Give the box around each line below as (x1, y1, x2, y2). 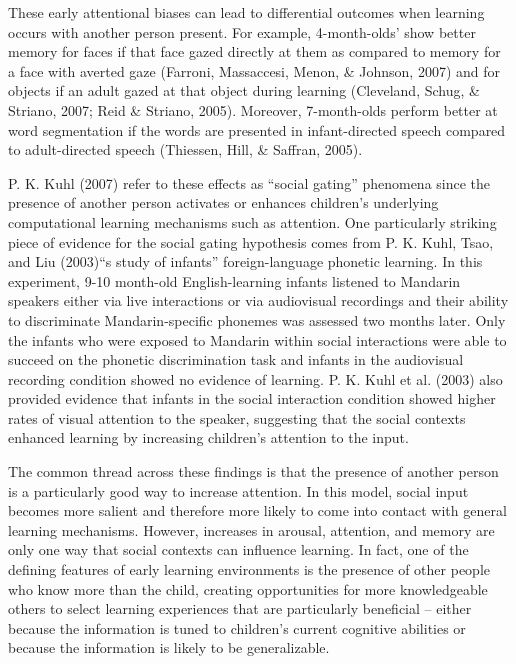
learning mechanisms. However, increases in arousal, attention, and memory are (8, 519, 495, 540)
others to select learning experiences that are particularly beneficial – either (8, 598, 472, 619)
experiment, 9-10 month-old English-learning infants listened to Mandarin (8, 270, 461, 291)
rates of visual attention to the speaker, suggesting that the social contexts (8, 407, 466, 428)
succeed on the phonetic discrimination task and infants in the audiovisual (8, 349, 464, 370)
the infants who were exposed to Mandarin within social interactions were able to (8, 329, 507, 350)
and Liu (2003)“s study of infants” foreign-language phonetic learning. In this (8, 251, 483, 272)
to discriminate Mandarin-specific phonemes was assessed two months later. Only (8, 309, 506, 330)
